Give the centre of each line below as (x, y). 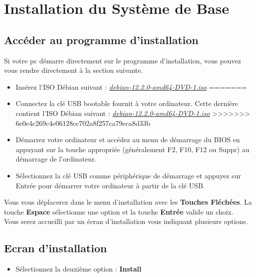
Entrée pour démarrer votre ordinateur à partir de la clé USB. (110, 185)
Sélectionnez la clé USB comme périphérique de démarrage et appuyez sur (128, 175)
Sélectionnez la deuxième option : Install (79, 269)
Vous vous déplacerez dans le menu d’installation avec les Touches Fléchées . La (128, 202)
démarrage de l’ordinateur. (56, 159)
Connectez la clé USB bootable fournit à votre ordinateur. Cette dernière (127, 103)
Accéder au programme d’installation (101, 39)
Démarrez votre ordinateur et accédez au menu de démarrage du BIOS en (128, 139)
